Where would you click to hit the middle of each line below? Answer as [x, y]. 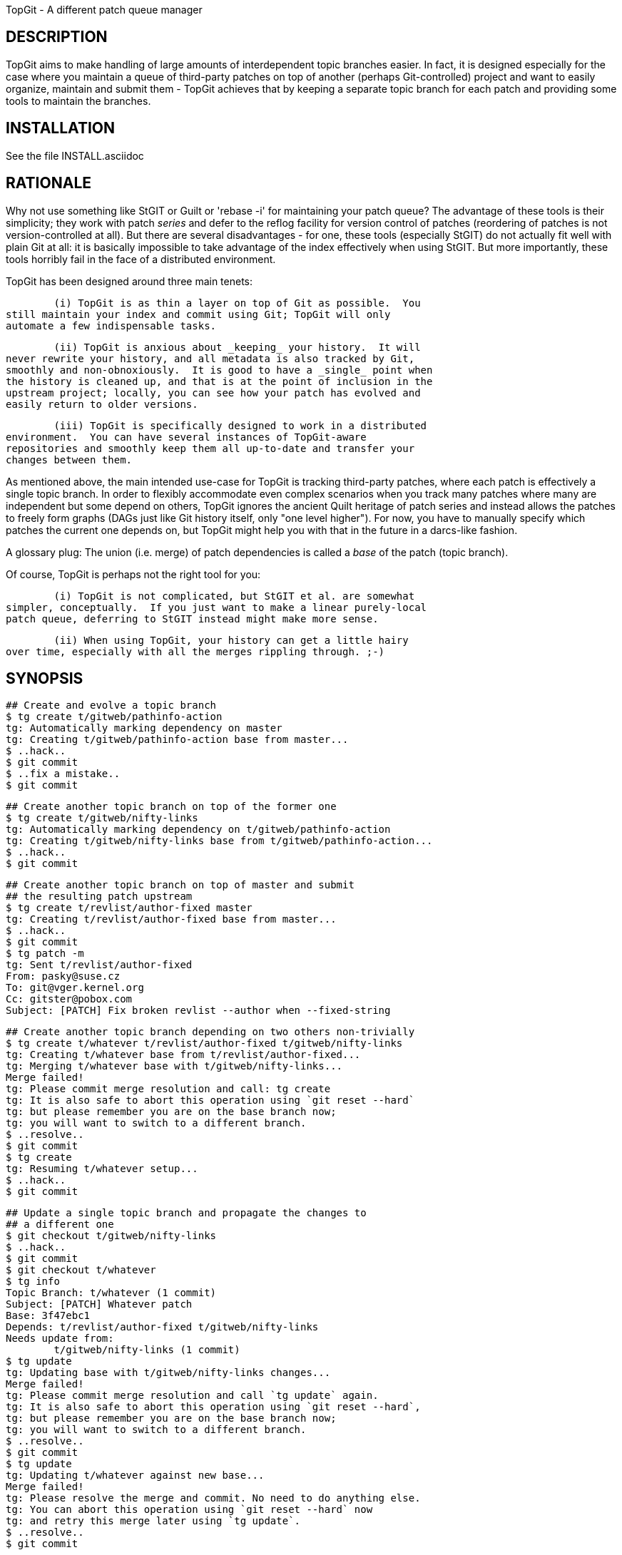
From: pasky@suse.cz [63, 976]
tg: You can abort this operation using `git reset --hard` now [189, 1510]
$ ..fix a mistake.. [63, 774]
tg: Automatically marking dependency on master [144, 728]
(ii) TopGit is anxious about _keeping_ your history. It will [237, 347]
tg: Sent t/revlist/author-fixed [99, 965]
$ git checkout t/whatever [81, 1270]
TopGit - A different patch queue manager [104, 10]
